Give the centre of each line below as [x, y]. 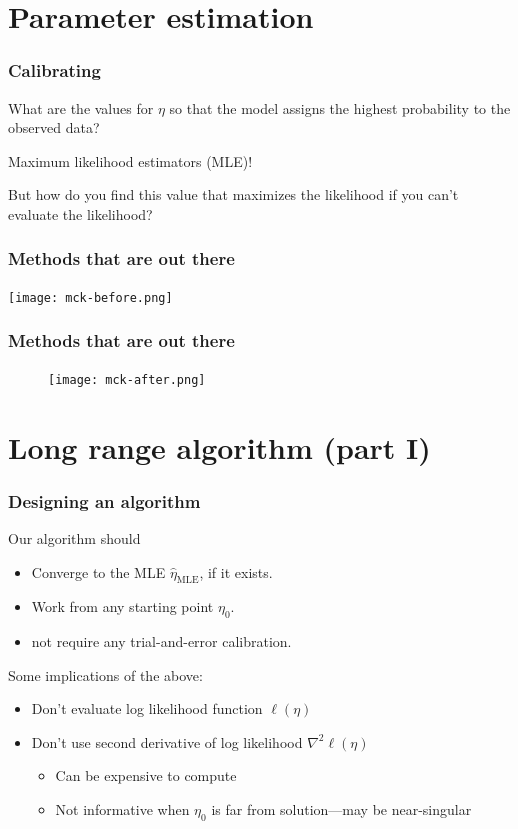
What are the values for [81, 107]
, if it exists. [236, 571]
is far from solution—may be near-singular [341, 809]
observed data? [54, 127]
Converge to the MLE [98, 571]
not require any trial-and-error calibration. [161, 641]
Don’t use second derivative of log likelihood [167, 741]
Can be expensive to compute [146, 775]
